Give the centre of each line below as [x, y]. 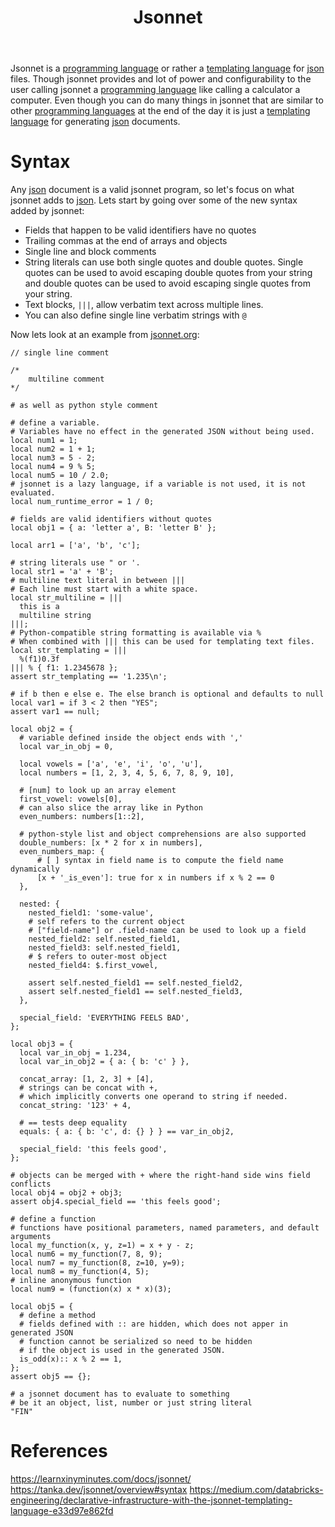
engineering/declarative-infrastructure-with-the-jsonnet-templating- [151, 1500]
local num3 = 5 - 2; [53, 458]
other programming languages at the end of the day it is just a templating [160, 111]
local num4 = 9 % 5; [53, 467]
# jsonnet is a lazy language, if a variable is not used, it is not [158, 484]
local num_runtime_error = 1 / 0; [82, 502]
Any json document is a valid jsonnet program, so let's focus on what [152, 190]
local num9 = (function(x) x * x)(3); [91, 1289]
